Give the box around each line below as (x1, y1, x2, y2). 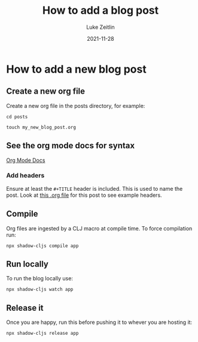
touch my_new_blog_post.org (6, 124, 77, 130)
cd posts (6, 113, 28, 120)
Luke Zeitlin (86, 23, 115, 31)
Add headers (6, 172, 45, 180)
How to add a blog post (42, 4, 159, 17)
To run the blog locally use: (6, 275, 74, 282)
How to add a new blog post (6, 62, 147, 76)
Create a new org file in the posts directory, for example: (6, 102, 145, 109)
